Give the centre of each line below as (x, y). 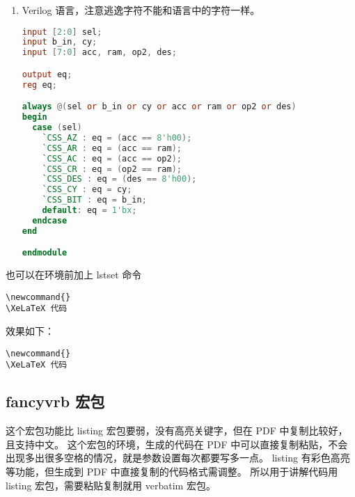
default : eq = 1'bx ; (89, 211)
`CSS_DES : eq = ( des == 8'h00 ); (119, 179)
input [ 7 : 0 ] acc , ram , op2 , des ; (99, 53)
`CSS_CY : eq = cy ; (87, 190)
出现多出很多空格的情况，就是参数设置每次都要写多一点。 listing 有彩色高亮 (178, 458)
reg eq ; (39, 85)
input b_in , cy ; (60, 42)
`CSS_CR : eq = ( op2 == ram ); (112, 169)
